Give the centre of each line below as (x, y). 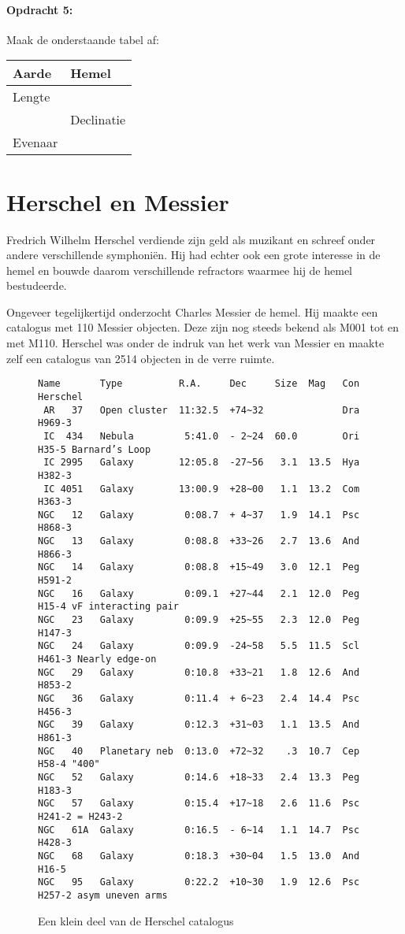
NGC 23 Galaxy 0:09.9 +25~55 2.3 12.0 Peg (199, 620)
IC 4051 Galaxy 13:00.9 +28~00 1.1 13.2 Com (202, 489)
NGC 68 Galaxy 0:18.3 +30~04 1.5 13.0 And (199, 856)
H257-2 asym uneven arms (103, 895)
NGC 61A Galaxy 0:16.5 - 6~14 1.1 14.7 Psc (199, 830)
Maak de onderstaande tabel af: (83, 39)
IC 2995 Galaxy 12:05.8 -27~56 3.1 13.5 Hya (202, 463)
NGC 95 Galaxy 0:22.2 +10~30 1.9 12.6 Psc (199, 882)
